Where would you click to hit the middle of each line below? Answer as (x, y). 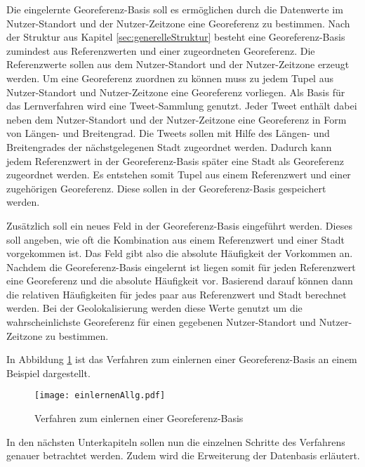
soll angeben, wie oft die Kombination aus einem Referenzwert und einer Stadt (175, 239)
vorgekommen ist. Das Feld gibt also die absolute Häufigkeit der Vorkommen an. (180, 253)
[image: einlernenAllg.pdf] (100, 396)
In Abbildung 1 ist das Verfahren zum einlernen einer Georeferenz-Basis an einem (182, 359)
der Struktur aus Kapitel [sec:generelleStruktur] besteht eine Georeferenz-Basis (176, 37)
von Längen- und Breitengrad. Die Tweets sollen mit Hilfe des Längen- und (168, 133)
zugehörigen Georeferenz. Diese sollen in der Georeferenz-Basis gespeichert (166, 188)
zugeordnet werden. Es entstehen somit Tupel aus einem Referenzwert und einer (179, 175)
